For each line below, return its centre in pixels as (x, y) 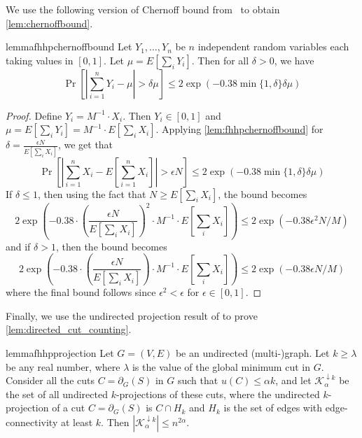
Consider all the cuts (50, 380)
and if (18, 246)
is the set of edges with (273, 408)
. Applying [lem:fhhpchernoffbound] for (239, 129)
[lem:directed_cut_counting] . (69, 329)
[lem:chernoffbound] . (49, 23)
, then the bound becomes (111, 246)
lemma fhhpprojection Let (60, 353)
